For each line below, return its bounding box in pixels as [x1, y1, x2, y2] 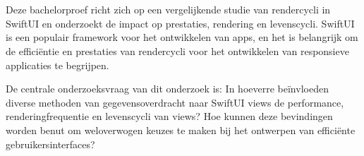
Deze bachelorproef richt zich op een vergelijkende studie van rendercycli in [6, 2, 331, 17]
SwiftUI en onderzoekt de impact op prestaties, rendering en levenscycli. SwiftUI [6, 16, 355, 30]
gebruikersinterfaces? [6, 136, 95, 151]
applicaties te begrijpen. [6, 57, 109, 72]
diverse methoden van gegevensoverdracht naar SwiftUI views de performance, [6, 95, 344, 109]
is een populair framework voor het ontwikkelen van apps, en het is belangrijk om [6, 30, 358, 44]
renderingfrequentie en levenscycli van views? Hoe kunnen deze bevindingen [6, 109, 333, 124]
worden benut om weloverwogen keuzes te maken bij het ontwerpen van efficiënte [6, 122, 356, 137]
